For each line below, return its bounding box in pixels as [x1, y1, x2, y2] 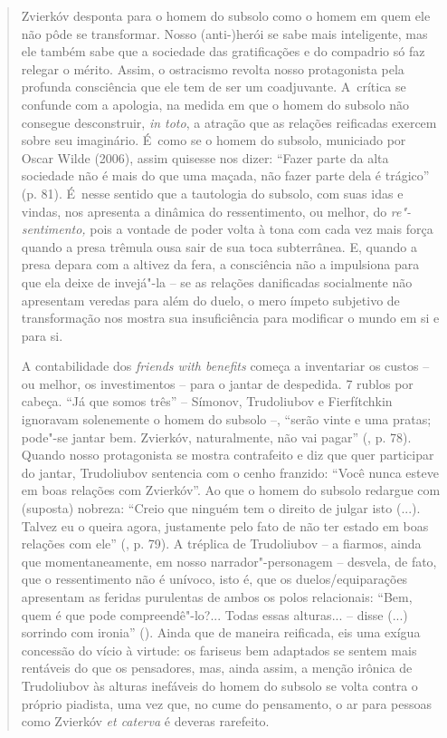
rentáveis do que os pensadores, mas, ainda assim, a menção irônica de [21, 658, 413, 677]
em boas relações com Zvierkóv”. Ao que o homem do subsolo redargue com [21, 481, 441, 500]
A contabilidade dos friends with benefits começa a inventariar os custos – [21, 356, 430, 375]
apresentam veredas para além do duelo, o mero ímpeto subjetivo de [21, 290, 400, 309]
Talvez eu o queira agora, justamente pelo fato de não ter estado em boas [21, 516, 429, 535]
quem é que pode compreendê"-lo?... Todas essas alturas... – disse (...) [21, 605, 408, 624]
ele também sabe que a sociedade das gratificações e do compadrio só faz [21, 42, 425, 61]
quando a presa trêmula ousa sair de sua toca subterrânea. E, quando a [21, 237, 417, 256]
